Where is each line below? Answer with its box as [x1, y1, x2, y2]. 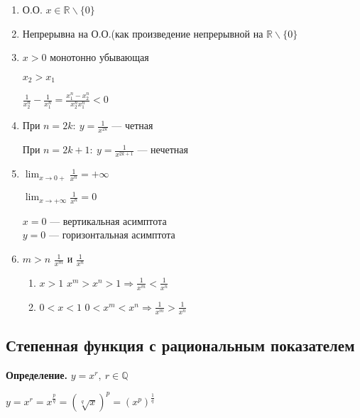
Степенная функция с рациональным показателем [6, 334, 355, 356]
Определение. [6, 367, 67, 382]
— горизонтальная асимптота [48, 227, 175, 242]
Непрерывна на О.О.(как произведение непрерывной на [22, 26, 263, 40]
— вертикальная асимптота [50, 213, 167, 228]
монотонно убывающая [50, 50, 149, 65]
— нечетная [137, 142, 188, 157]
